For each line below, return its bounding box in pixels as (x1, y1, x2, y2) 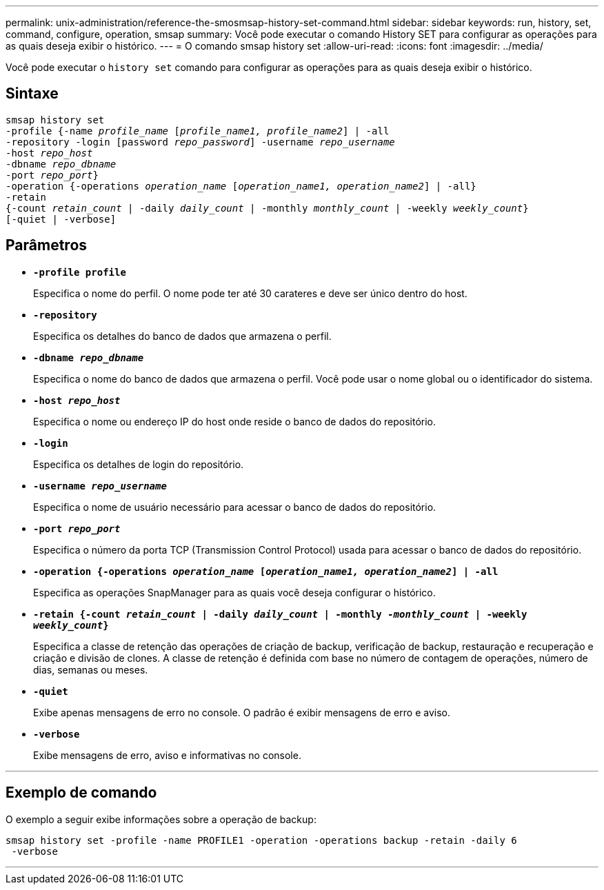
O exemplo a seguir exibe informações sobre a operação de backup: (6, 813, 316, 825)
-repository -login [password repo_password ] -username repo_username (6, 136, 395, 148)
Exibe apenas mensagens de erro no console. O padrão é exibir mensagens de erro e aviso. (33, 706, 450, 718)
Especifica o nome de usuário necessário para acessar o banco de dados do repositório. (33, 500, 436, 513)
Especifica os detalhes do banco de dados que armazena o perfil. (33, 330, 332, 342)
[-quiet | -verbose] (6, 213, 117, 225)
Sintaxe (6, 85, 59, 103)
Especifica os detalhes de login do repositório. (33, 458, 244, 470)
